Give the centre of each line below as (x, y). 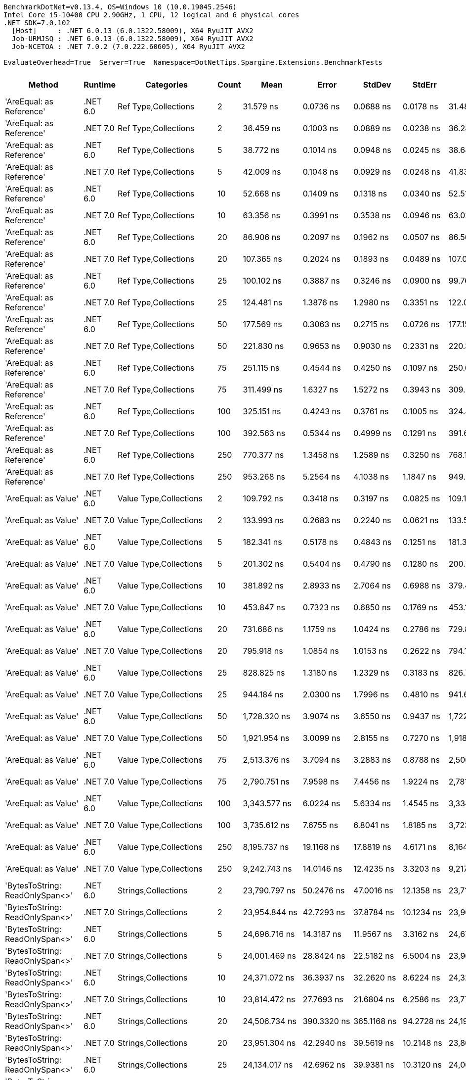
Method (43, 85)
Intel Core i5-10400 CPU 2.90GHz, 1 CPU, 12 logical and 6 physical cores (151, 15)
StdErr (424, 85)
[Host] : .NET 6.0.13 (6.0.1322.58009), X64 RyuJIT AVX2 (132, 31)
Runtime (100, 85)
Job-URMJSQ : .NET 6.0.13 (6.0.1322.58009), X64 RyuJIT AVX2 (132, 39)
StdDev (377, 85)
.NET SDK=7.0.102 (37, 23)
